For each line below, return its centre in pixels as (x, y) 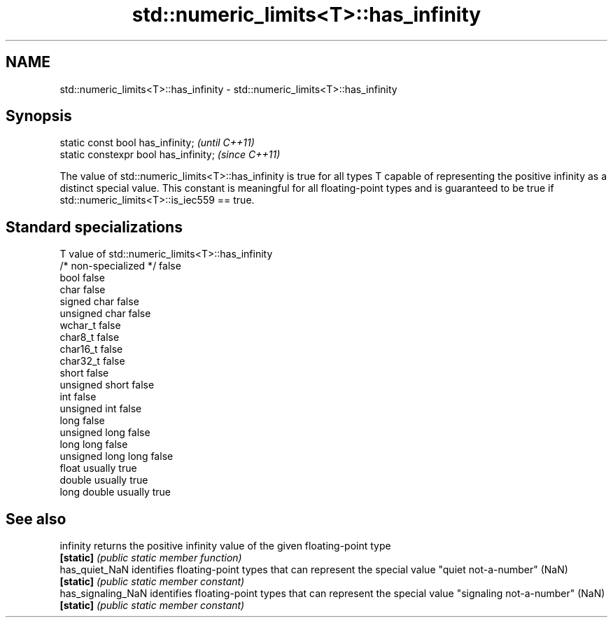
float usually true (98, 468)
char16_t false (91, 349)
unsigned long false (105, 433)
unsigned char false (105, 314)
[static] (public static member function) (151, 558)
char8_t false (90, 337)
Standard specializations (94, 227)
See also (36, 519)
